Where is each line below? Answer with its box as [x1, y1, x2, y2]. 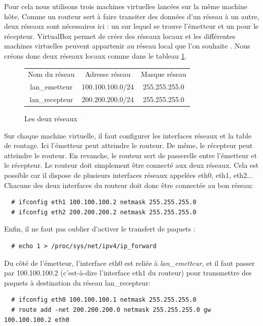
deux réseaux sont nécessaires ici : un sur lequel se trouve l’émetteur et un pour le [4, 21, 258, 31]
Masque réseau [140, 69, 186, 79]
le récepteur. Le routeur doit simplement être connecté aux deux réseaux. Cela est [4, 160, 259, 170]
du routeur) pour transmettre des [148, 267, 252, 278]
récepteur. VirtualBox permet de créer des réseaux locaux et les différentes [4, 30, 236, 41]
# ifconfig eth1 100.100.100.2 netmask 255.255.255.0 [11, 199, 197, 206]
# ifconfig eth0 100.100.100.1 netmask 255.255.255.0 [11, 296, 197, 304]
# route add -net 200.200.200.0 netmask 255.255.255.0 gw [11, 306, 211, 313]
